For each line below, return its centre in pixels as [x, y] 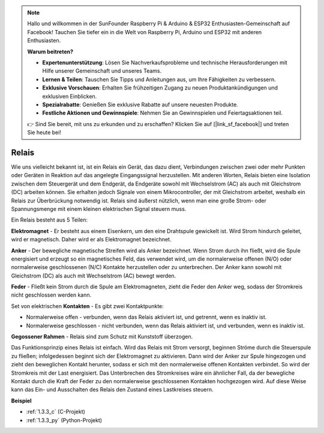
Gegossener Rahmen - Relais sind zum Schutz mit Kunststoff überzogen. [102, 337]
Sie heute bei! [44, 133]
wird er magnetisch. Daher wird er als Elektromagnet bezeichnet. [91, 240]
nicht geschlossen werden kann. [51, 295]
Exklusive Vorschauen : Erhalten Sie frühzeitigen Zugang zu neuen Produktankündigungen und [160, 88]
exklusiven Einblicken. [70, 96]
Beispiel [21, 401]
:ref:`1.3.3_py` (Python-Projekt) [64, 420]
